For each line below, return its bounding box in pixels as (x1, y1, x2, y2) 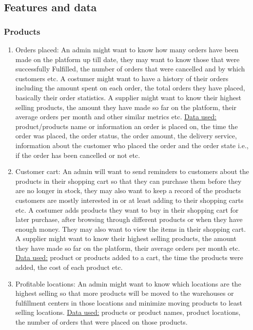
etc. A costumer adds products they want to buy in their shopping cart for (15, 204, 239, 215)
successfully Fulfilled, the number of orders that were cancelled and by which (15, 64, 245, 74)
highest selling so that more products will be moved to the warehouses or (15, 288, 234, 298)
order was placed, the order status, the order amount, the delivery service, (15, 131, 237, 141)
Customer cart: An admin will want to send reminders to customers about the (15, 166, 249, 176)
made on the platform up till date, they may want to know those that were (15, 54, 240, 64)
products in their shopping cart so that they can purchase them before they (15, 176, 242, 186)
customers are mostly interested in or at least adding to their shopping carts (15, 195, 244, 205)
